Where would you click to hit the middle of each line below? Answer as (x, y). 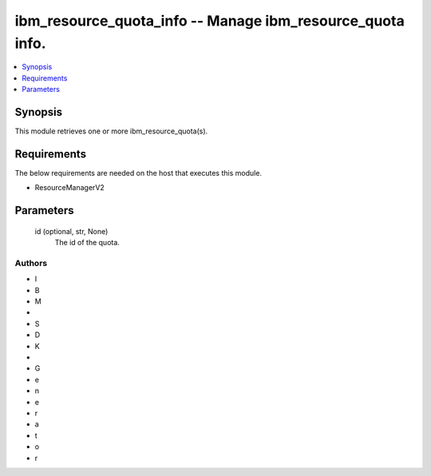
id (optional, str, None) (71, 231)
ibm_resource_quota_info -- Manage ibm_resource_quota (210, 21)
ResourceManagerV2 (70, 188)
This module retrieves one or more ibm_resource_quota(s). (111, 131)
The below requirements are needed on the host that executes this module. (138, 173)
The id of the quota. (87, 243)
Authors (31, 263)
